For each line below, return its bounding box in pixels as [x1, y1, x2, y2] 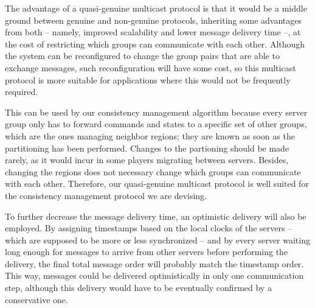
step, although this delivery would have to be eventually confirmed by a [5, 281, 272, 294]
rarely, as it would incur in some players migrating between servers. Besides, [5, 153, 289, 166]
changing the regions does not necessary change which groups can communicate [5, 165, 301, 178]
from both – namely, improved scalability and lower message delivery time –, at [5, 26, 301, 38]
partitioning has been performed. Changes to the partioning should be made [5, 141, 289, 154]
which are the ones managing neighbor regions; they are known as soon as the [5, 129, 295, 142]
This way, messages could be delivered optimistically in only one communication [5, 269, 304, 282]
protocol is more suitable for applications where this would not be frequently [5, 73, 291, 86]
